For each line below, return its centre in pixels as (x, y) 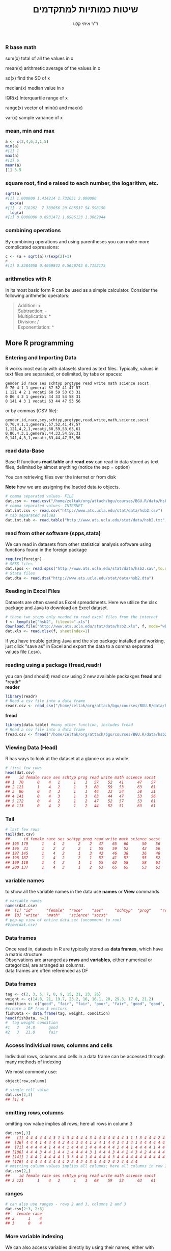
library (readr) (21, 696)
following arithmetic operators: (37, 295)
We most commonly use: (31, 1072)
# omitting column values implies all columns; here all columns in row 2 (86, 1166)
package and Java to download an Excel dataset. (57, 608)
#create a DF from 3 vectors (36, 1009)
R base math (21, 47)
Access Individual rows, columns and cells (59, 1045)
